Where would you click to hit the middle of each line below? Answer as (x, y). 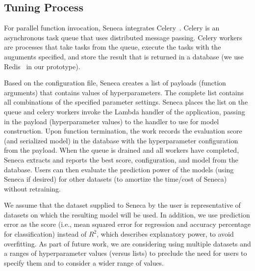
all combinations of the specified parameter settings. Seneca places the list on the (126, 102)
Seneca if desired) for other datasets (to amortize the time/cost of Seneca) (115, 179)
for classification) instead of (45, 234)
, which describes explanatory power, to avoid (165, 234)
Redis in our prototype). (42, 66)
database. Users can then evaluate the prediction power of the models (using (119, 169)
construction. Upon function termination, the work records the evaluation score (123, 131)
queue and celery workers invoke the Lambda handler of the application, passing (125, 111)
